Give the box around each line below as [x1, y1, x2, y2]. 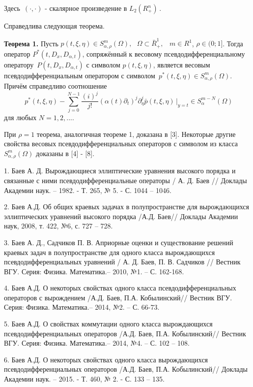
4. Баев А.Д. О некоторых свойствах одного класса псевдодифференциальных [4, 283, 236, 293]
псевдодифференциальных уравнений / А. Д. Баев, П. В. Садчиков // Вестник [4, 257, 241, 267]
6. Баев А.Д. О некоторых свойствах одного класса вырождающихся [4, 354, 208, 364]
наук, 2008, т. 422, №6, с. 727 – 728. [4, 221, 113, 231]
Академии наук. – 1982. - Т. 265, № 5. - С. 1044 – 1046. [4, 185, 171, 195]
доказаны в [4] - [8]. [36, 148, 95, 158]
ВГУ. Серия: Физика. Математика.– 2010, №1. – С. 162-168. [4, 266, 184, 276]
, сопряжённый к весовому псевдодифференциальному [82, 48, 245, 59]
